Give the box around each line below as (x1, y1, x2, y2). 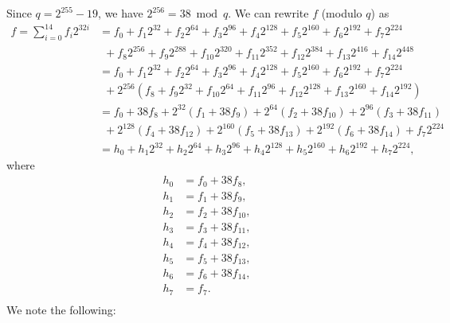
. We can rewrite (228, 5, 309, 21)
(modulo (321, 5, 362, 21)
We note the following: (6, 301, 116, 317)
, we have (98, 5, 143, 21)
